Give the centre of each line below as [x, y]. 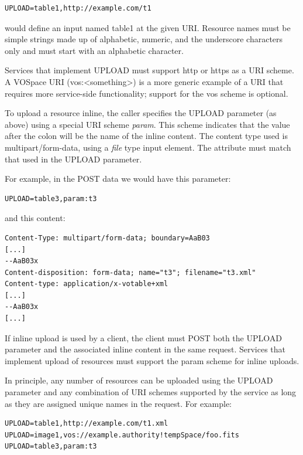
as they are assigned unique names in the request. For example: [118, 403]
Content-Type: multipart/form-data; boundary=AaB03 [107, 238]
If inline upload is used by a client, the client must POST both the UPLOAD [143, 337]
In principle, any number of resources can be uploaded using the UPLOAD [139, 380]
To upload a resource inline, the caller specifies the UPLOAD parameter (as [141, 113]
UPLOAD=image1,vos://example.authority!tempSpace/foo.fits [122, 435]
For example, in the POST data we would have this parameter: [118, 179]
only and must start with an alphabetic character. [94, 50]
